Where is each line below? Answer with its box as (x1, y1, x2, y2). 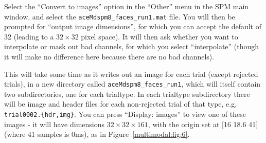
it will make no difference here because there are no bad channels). (4, 51, 215, 62)
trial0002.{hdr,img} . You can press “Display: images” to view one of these (4, 109, 246, 119)
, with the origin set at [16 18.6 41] (148, 118, 258, 129)
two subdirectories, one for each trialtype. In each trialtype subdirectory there (4, 88, 250, 99)
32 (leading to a (4, 31, 54, 42)
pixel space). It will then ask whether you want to (81, 31, 238, 42)
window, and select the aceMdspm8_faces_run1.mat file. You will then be (4, 11, 235, 22)
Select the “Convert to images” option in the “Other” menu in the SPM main (4, 1, 249, 11)
